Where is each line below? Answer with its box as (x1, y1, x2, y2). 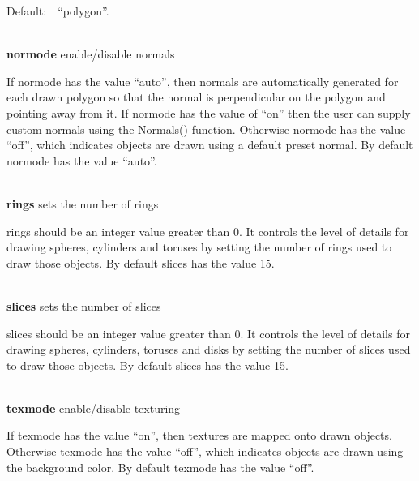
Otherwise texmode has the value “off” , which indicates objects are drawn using (6, 443, 404, 460)
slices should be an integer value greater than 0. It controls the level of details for (6, 324, 410, 341)
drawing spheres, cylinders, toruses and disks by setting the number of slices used (6, 341, 411, 358)
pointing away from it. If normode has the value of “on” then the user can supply (6, 104, 411, 121)
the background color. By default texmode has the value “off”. (6, 458, 314, 475)
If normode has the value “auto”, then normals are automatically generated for (6, 72, 399, 89)
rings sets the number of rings (6, 195, 159, 212)
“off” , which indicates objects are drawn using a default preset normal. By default (6, 136, 413, 153)
